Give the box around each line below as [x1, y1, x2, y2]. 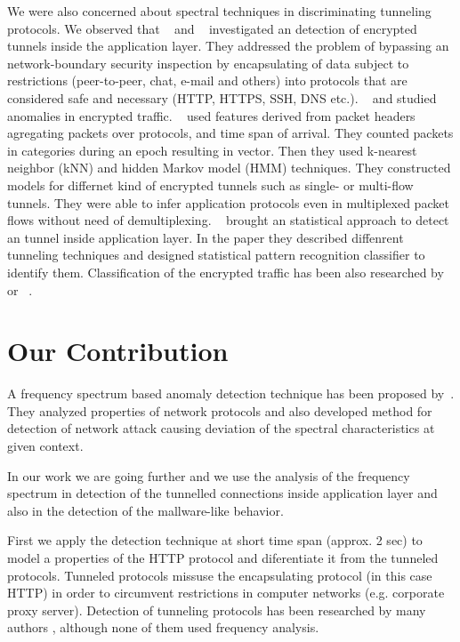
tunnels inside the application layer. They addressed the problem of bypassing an [7, 36, 449, 55]
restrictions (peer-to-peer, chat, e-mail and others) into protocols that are [7, 71, 408, 90]
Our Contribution [7, 333, 229, 369]
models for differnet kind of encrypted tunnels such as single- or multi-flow [7, 175, 414, 194]
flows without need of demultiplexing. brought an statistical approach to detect [7, 211, 449, 229]
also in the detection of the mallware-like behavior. [7, 501, 284, 519]
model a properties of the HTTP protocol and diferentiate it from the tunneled [7, 548, 439, 566]
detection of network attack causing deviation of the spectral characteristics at [7, 419, 435, 437]
